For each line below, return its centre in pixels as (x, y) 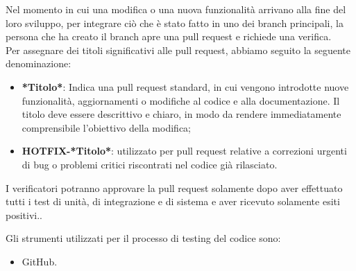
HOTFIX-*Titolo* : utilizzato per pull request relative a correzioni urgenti (184, 151)
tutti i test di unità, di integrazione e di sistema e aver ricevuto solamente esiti (173, 201)
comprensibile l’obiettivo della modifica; (106, 127)
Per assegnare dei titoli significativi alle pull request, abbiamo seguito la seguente (178, 50)
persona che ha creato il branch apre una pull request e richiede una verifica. (169, 36)
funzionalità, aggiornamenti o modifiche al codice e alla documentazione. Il (181, 100)
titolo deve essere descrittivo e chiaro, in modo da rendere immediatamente (181, 114)
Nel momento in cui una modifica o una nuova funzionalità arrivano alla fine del (176, 9)
